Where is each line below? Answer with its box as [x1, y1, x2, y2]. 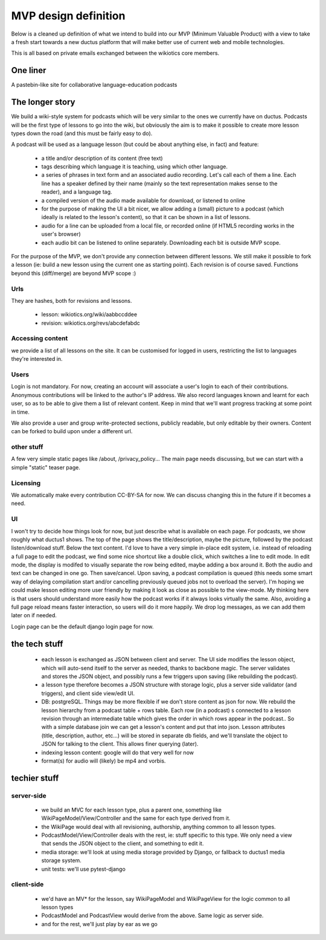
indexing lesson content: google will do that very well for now [41, 749, 194, 756]
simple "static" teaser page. [11, 463, 81, 471]
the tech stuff [11, 638, 63, 649]
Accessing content [11, 334, 68, 343]
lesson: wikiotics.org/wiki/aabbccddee [41, 311, 138, 318]
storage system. [41, 857, 81, 864]
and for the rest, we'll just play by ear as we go [41, 920, 158, 927]
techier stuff [11, 773, 59, 783]
